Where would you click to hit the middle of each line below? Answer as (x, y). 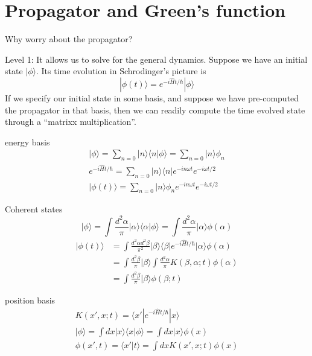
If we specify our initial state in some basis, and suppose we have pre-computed (152, 97)
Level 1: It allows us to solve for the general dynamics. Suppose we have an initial (156, 59)
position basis (30, 300)
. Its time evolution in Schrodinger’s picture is (121, 71)
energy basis (27, 141)
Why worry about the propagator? (69, 39)
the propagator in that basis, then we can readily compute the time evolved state (155, 110)
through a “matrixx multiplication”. (71, 122)
